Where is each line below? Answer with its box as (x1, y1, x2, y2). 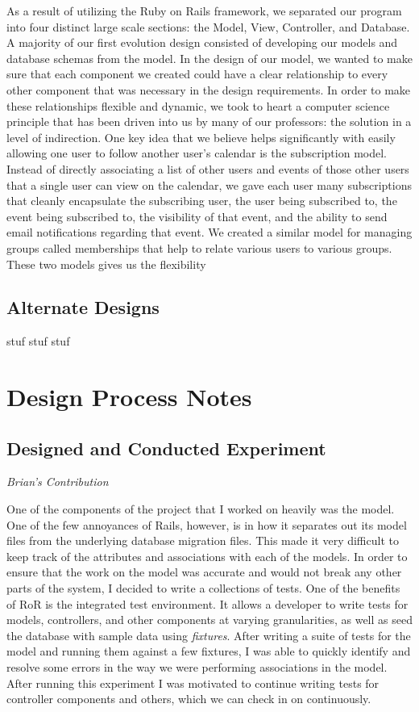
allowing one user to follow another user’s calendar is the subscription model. (6, 144, 387, 161)
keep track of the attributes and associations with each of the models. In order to (6, 547, 408, 564)
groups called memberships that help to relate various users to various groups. (6, 239, 392, 256)
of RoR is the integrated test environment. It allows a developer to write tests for (6, 595, 409, 612)
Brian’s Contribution (6, 473, 109, 490)
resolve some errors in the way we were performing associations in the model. (6, 659, 388, 675)
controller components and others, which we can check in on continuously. (6, 690, 371, 707)
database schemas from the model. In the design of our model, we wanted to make (6, 49, 413, 66)
